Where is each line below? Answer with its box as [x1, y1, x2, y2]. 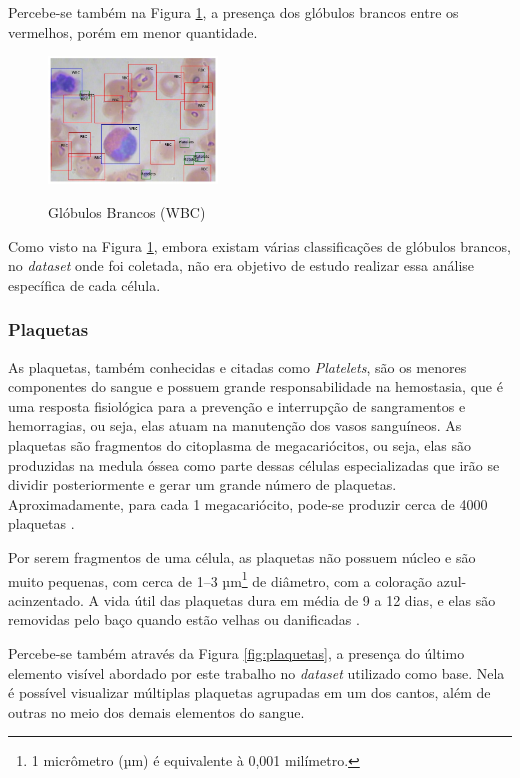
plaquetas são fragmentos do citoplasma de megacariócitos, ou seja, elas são [8, 434, 472, 455]
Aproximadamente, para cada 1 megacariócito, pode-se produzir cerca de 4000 [8, 493, 488, 514]
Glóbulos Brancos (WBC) [48, 201, 206, 222]
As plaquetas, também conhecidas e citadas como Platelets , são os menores [8, 356, 467, 377]
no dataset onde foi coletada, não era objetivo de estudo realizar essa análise [8, 255, 475, 276]
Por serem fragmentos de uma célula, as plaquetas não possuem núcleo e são [8, 546, 476, 567]
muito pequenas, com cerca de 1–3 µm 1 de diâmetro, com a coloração [8, 567, 433, 591]
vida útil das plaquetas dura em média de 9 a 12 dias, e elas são [103, 589, 496, 610]
